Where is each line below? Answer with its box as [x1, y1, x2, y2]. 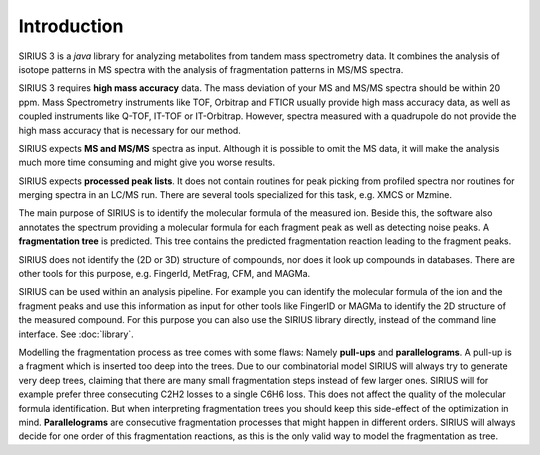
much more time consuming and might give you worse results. [18, 156, 275, 169]
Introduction [18, 15, 124, 37]
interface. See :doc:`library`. [18, 328, 134, 340]
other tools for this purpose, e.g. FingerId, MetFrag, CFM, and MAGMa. [18, 268, 311, 280]
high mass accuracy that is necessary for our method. [18, 124, 242, 136]
